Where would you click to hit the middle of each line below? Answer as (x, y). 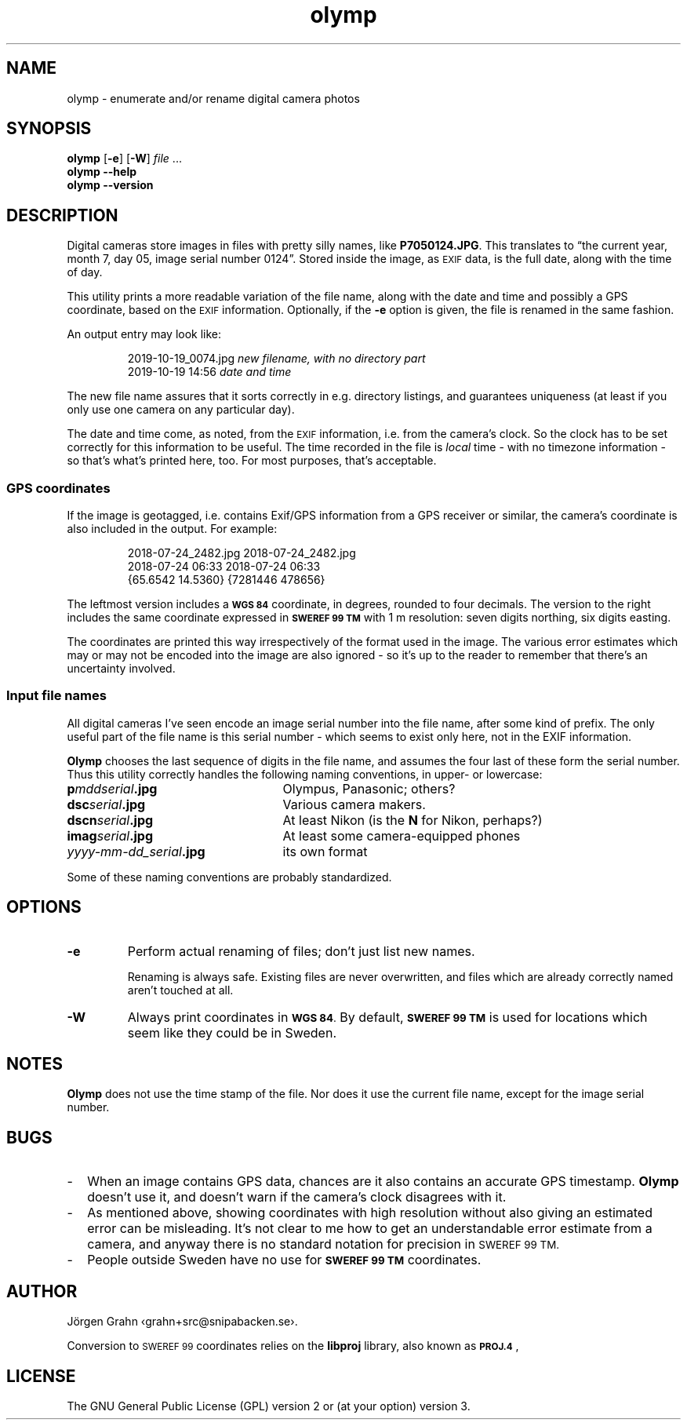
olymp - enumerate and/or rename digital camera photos (213, 98)
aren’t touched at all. (180, 990)
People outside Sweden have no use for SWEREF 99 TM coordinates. (284, 1260)
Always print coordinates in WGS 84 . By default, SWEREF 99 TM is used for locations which (387, 1017)
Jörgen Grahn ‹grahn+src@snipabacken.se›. (182, 1322)
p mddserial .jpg (112, 788)
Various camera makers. (354, 804)
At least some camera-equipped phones (402, 835)
